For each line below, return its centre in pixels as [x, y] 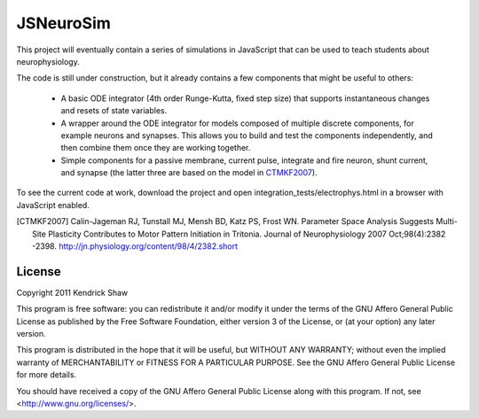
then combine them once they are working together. [156, 148]
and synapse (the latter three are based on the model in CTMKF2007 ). [189, 173]
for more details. [47, 375]
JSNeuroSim [63, 23]
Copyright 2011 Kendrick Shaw [72, 292]
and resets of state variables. [114, 111]
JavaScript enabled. [53, 205]
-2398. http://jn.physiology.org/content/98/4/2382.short [135, 246]
